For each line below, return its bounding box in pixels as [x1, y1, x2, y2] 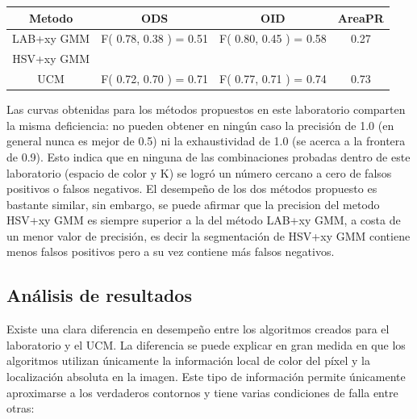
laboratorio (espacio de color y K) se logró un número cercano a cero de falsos [6, 164, 392, 181]
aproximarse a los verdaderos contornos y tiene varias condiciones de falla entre [6, 383, 398, 400]
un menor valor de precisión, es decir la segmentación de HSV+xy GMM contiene [6, 227, 411, 244]
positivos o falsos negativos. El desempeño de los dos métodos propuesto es [6, 180, 377, 197]
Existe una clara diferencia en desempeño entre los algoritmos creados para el [6, 321, 390, 337]
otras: [6, 400, 35, 417]
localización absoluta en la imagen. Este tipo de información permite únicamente [6, 368, 406, 385]
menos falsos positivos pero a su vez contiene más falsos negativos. [6, 243, 335, 260]
